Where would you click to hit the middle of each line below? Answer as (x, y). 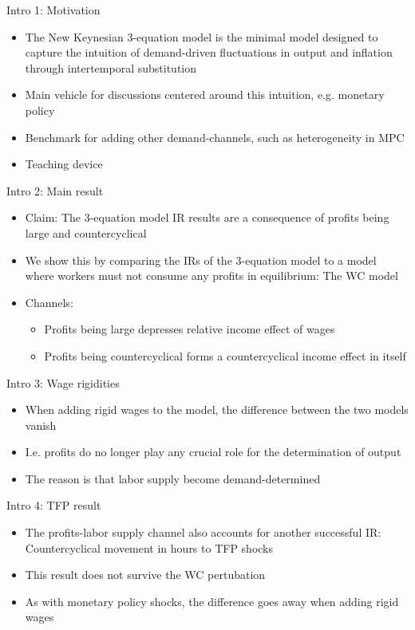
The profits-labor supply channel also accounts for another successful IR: (203, 532)
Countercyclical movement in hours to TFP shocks (149, 547)
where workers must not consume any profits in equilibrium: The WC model (211, 276)
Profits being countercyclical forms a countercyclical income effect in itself (225, 355)
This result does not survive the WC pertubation (145, 575)
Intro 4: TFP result (54, 505)
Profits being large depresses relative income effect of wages (190, 329)
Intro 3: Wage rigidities (63, 382)
